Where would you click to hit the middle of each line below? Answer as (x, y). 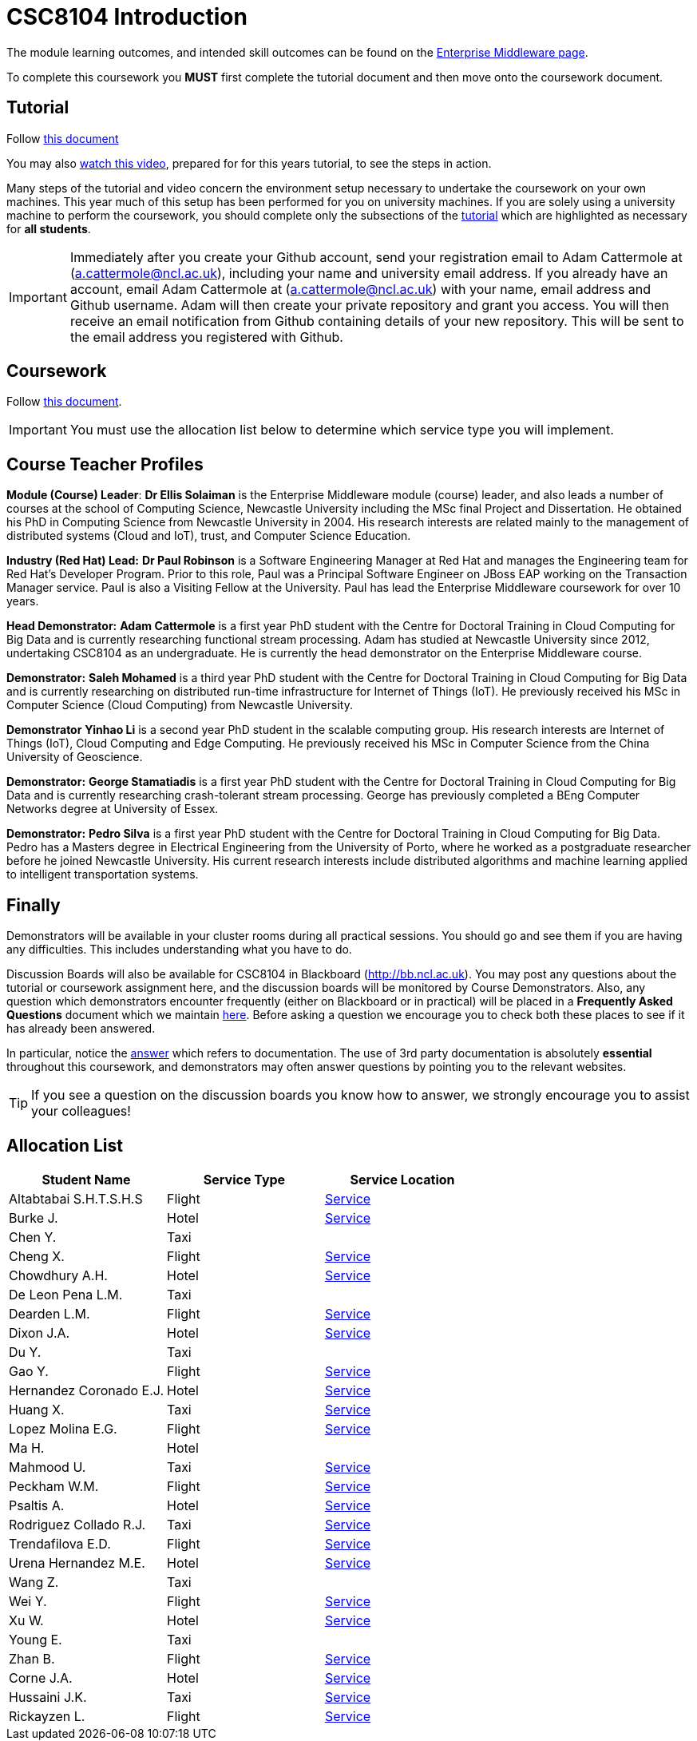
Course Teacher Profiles (105, 464)
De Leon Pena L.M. (66, 1294)
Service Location (402, 1179)
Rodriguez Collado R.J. (77, 1524)
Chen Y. (33, 1237)
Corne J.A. (41, 1678)
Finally (34, 905)
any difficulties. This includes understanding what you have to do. (179, 950)
